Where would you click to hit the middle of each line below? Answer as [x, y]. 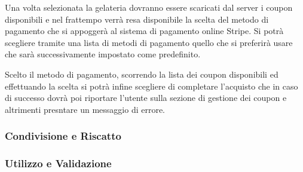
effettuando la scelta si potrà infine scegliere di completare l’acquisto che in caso [151, 86]
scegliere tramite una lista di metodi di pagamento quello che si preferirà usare [149, 42]
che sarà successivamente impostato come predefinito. [103, 54]
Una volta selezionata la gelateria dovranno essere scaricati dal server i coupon [149, 7]
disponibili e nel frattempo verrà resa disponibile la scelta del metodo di [137, 19]
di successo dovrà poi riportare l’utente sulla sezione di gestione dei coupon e [146, 98]
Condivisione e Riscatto [63, 136]
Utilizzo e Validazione [58, 163]
